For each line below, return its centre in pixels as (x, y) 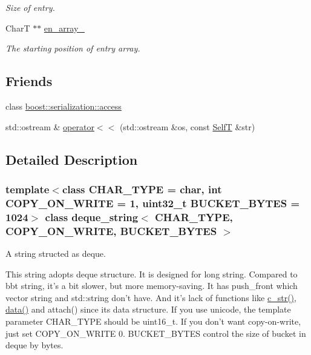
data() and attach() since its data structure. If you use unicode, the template (148, 309)
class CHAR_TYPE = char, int (142, 189)
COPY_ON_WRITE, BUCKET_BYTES (111, 231)
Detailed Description (72, 159)
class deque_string (92, 217)
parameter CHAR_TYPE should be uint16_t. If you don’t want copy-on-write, (153, 321)
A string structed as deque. (56, 253)
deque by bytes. (34, 345)
